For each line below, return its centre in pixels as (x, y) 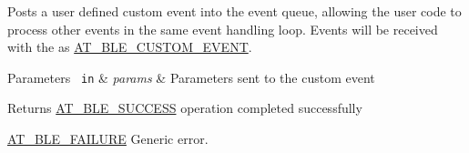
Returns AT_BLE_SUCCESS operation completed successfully (185, 108)
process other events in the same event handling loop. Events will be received (223, 29)
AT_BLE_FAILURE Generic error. (108, 139)
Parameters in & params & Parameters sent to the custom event (191, 77)
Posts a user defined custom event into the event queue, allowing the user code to (234, 11)
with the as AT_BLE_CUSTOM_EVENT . (130, 47)
